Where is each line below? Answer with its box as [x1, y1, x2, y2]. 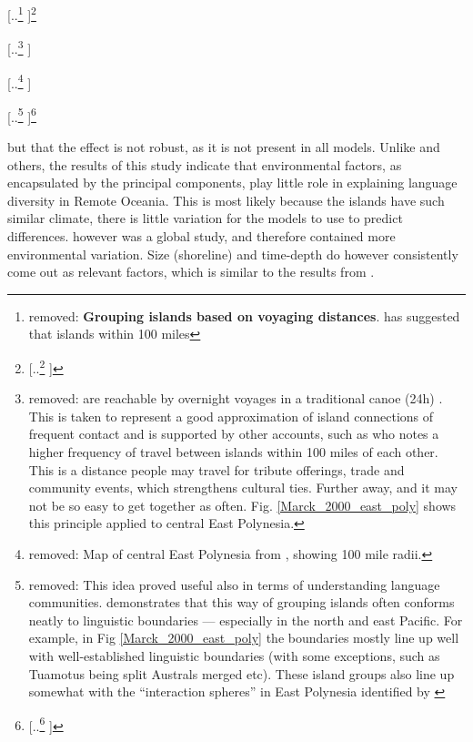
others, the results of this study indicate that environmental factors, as [7, 155, 402, 174]
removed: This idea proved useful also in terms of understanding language [28, 574, 440, 594]
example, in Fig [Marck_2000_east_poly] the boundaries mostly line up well [28, 628, 459, 647]
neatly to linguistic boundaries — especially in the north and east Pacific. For [28, 610, 463, 629]
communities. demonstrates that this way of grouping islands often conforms [28, 593, 455, 612]
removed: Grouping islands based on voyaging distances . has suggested [28, 306, 460, 325]
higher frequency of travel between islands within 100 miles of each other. [28, 442, 438, 461]
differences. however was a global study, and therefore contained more [7, 226, 396, 245]
